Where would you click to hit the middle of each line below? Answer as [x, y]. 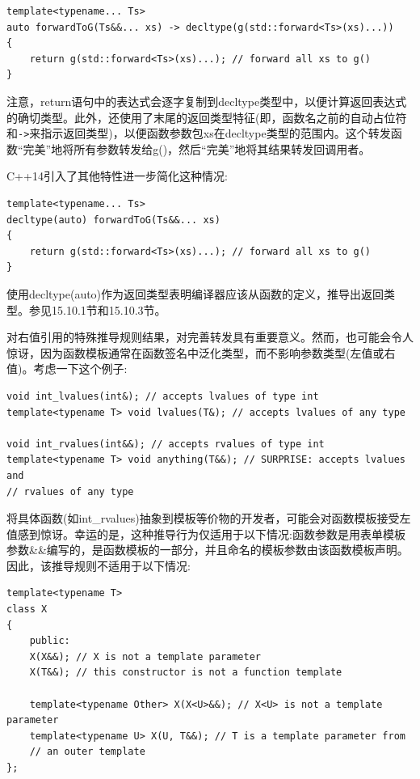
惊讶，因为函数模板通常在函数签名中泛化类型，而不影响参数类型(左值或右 [201, 352]
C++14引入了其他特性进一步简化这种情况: [117, 176]
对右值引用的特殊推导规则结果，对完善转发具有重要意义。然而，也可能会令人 [210, 337]
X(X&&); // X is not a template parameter [145, 656]
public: [50, 641]
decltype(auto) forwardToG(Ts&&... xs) [113, 220]
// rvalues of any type [70, 491]
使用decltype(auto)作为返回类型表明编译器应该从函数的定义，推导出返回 [195, 293]
